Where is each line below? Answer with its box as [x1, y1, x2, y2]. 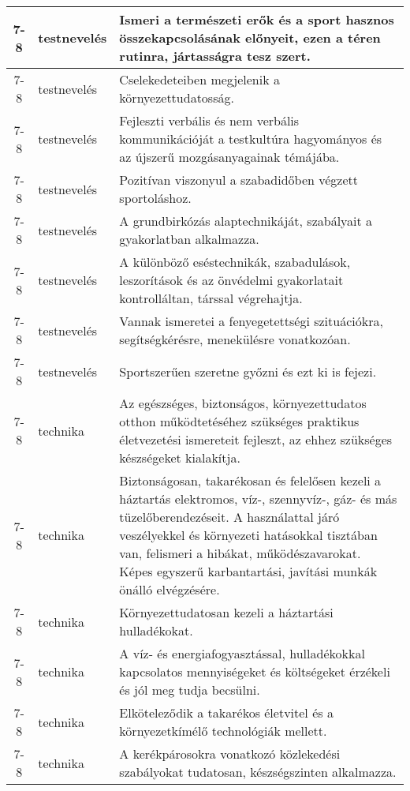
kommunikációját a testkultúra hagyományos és [119, 129, 382, 148]
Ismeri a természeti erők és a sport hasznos [119, 10, 394, 28]
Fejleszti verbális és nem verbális [119, 111, 300, 129]
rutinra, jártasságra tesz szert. [119, 47, 311, 65]
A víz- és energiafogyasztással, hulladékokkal [119, 644, 365, 662]
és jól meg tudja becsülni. [119, 680, 260, 699]
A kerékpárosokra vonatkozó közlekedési [119, 744, 341, 763]
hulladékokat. [119, 621, 193, 639]
